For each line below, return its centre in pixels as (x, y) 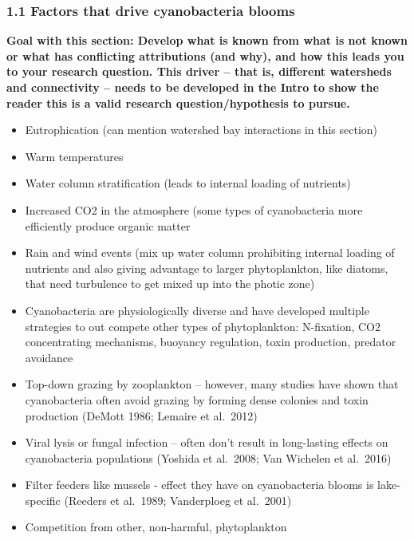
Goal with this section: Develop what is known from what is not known (207, 40)
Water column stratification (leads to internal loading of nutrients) (188, 183)
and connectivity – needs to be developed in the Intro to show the (193, 87)
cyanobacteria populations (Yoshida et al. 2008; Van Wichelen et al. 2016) (208, 457)
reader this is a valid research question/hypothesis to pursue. (178, 102)
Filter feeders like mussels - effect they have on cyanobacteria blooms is (199, 485)
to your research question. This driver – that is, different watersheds (199, 71)
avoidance (49, 357)
